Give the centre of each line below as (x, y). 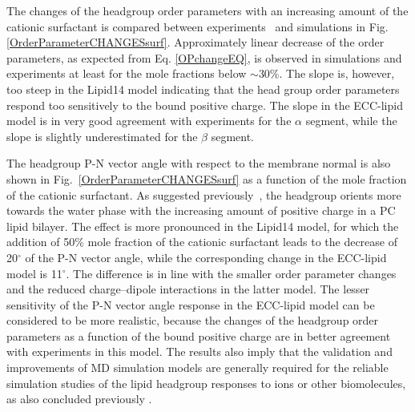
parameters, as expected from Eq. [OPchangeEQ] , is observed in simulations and (204, 57)
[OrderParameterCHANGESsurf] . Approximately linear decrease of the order (195, 42)
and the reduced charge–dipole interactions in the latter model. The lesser (188, 289)
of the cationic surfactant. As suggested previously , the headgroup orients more (204, 194)
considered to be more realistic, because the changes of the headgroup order (193, 320)
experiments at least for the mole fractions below (127, 73)
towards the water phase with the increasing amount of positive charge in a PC (201, 210)
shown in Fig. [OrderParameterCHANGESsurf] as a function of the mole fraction (207, 178)
